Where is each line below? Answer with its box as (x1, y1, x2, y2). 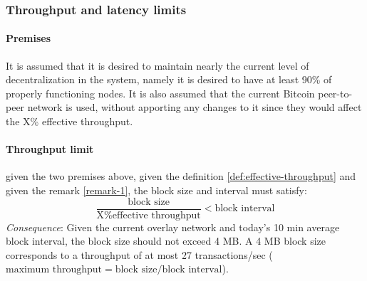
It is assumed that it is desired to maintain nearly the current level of (6, 58, 309, 73)
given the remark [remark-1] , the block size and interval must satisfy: (6, 183, 307, 197)
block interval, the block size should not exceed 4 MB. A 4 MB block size (6, 233, 326, 248)
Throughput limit (6, 142, 94, 157)
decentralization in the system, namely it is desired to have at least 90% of (6, 72, 332, 87)
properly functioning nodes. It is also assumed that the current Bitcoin (6, 85, 315, 100)
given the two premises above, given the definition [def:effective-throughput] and (6, 169, 356, 184)
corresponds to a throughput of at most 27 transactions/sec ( (6, 247, 273, 262)
